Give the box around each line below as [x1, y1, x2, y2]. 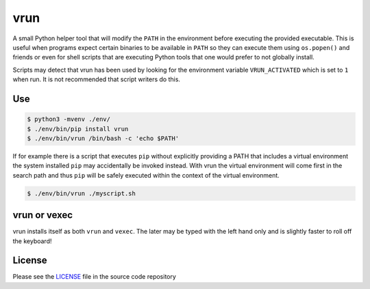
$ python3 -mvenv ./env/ [27, 115, 111, 123]
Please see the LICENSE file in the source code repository [12, 273, 176, 281]
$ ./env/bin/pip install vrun [27, 125, 129, 133]
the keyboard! [12, 236, 52, 245]
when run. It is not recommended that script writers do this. [12, 75, 181, 83]
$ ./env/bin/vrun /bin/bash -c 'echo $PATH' [27, 134, 180, 142]
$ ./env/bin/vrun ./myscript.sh [27, 189, 136, 197]
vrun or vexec [12, 209, 73, 221]
